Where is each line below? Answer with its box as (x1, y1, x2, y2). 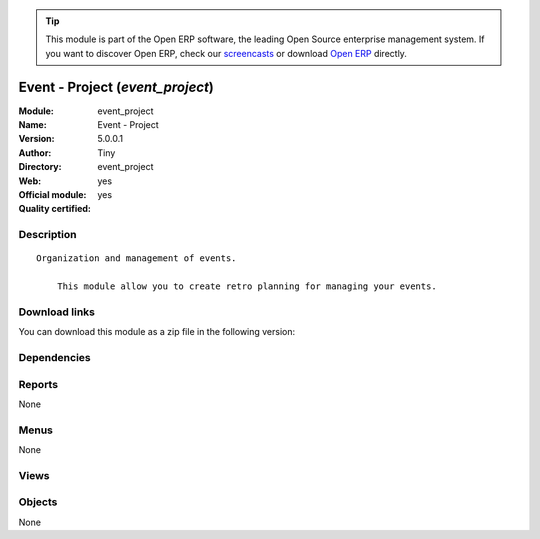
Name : (18, 119, 47, 131)
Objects (18, 495, 58, 509)
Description (18, 228, 77, 242)
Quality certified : (18, 203, 92, 215)
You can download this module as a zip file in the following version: (18, 326, 296, 338)
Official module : (18, 189, 87, 201)
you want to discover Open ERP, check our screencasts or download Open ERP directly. (45, 47, 407, 59)
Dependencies (18, 351, 92, 365)
